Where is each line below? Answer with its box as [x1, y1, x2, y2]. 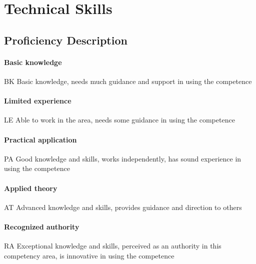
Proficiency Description [4, 32, 127, 47]
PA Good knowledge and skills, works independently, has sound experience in [4, 153, 241, 163]
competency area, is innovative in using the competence [4, 250, 174, 260]
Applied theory [4, 182, 57, 193]
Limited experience [4, 95, 71, 106]
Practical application [4, 134, 77, 144]
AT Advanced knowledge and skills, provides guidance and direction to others [4, 201, 242, 212]
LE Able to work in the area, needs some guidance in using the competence [4, 114, 235, 125]
